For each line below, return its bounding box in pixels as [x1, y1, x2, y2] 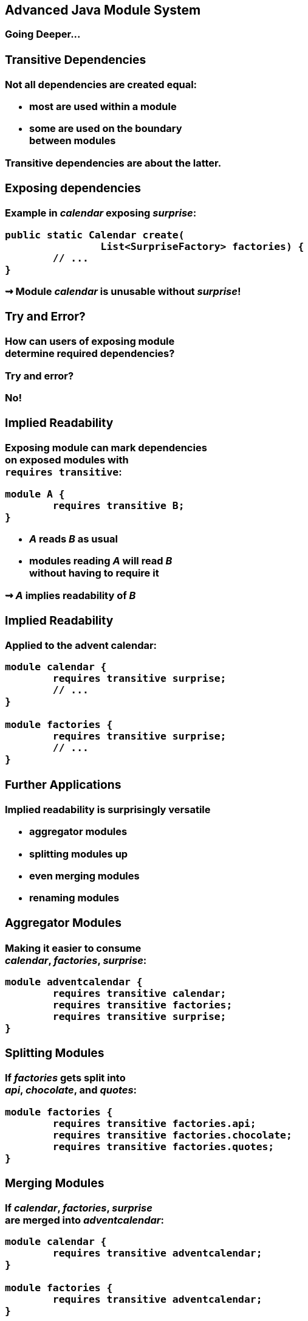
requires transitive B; [52, 499, 185, 511]
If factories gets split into [5, 1072, 126, 1084]
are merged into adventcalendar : [5, 1213, 164, 1226]
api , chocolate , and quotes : [5, 1084, 137, 1097]
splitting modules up [29, 847, 128, 860]
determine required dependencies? [5, 347, 175, 360]
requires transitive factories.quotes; [52, 1140, 275, 1153]
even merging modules [29, 869, 140, 882]
